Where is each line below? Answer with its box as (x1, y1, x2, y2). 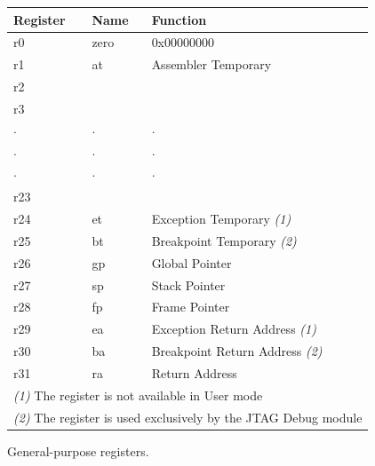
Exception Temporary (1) (151, 209, 291, 228)
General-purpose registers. (7, 441, 149, 460)
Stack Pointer (151, 275, 226, 294)
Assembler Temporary (151, 55, 272, 74)
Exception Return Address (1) (151, 320, 316, 338)
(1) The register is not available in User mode (13, 385, 263, 404)
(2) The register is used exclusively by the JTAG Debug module (13, 407, 363, 426)
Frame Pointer (151, 297, 230, 316)
